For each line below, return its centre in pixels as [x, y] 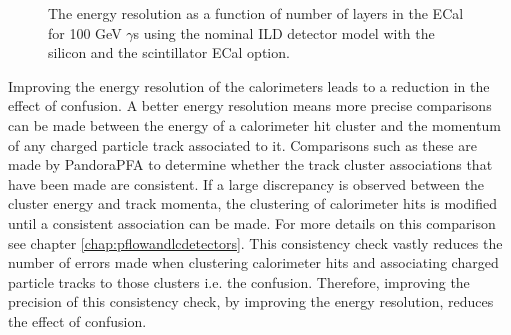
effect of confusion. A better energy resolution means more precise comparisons [250, 105]
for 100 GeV [85, 32]
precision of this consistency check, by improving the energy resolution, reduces [251, 301]
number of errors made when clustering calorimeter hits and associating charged [253, 262]
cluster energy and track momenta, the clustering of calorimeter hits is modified [252, 203]
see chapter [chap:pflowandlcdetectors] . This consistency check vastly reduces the [255, 242]
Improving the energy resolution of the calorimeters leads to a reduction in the [249, 85]
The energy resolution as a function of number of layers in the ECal [256, 13]
